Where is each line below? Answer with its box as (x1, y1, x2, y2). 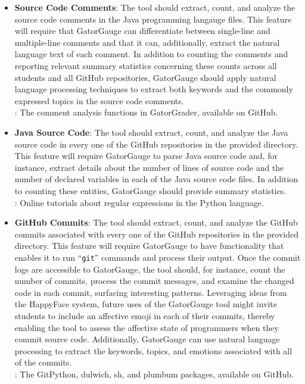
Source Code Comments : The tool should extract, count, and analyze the (14, 1, 295, 13)
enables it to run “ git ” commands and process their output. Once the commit (14, 251, 301, 263)
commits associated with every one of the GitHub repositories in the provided (14, 227, 299, 240)
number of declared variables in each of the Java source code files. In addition (14, 173, 298, 185)
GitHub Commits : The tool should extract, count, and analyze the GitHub (14, 216, 298, 229)
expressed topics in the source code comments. (14, 94, 184, 107)
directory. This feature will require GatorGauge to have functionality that (14, 239, 284, 252)
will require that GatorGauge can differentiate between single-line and (14, 24, 270, 37)
